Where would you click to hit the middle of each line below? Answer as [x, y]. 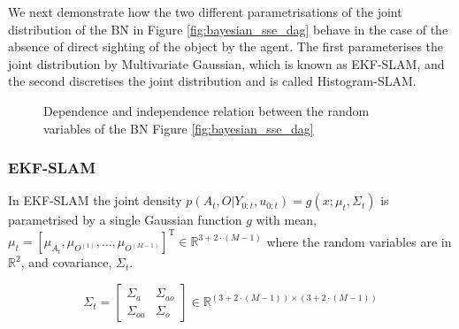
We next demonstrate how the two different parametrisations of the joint [205, 11]
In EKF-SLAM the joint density [95, 200]
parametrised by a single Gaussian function [125, 220]
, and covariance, [66, 262]
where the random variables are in [359, 241]
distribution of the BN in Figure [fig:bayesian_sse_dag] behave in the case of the [228, 29]
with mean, [287, 220]
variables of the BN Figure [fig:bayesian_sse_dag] [179, 128]
